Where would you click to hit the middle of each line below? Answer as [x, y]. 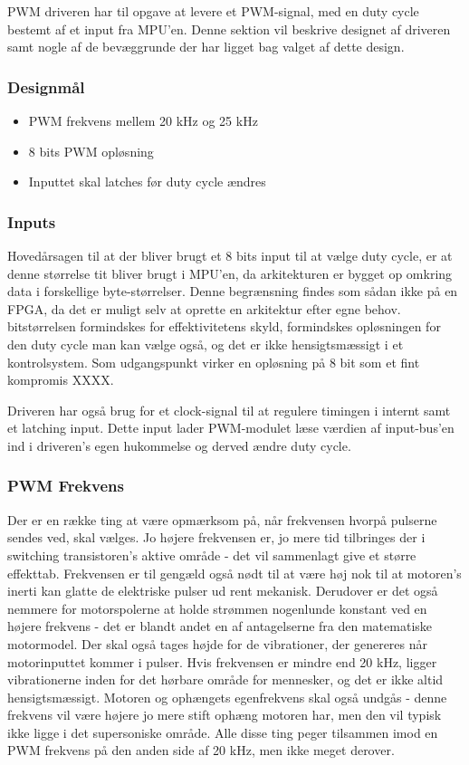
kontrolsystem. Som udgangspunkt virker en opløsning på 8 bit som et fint [214, 362]
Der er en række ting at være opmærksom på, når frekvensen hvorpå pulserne [222, 519]
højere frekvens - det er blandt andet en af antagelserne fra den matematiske [220, 626]
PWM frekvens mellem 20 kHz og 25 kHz [143, 120]
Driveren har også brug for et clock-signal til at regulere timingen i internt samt [229, 410]
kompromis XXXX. [61, 380]
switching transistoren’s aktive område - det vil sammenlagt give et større [212, 555]
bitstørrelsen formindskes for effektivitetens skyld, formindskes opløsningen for [224, 326]
